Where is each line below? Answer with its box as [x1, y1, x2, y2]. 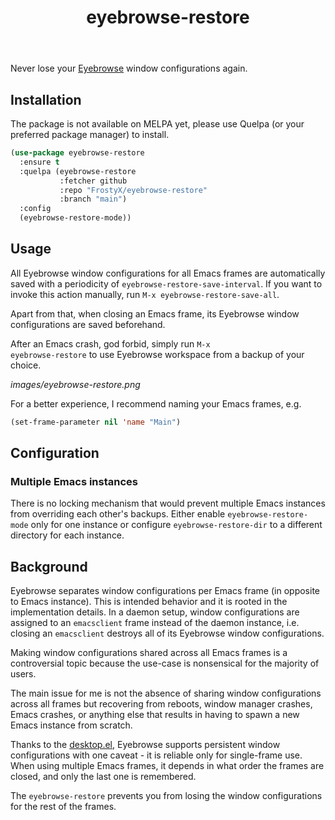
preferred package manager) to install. [10, 129, 170, 140]
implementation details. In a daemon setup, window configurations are [10, 606, 300, 618]
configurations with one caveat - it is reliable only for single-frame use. [10, 749, 303, 761]
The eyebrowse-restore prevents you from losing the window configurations [10, 790, 323, 802]
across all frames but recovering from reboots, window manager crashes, [10, 698, 313, 710]
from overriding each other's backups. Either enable [10, 508, 226, 520]
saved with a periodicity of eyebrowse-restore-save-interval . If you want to [10, 277, 323, 290]
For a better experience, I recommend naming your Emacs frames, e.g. [10, 397, 302, 410]
